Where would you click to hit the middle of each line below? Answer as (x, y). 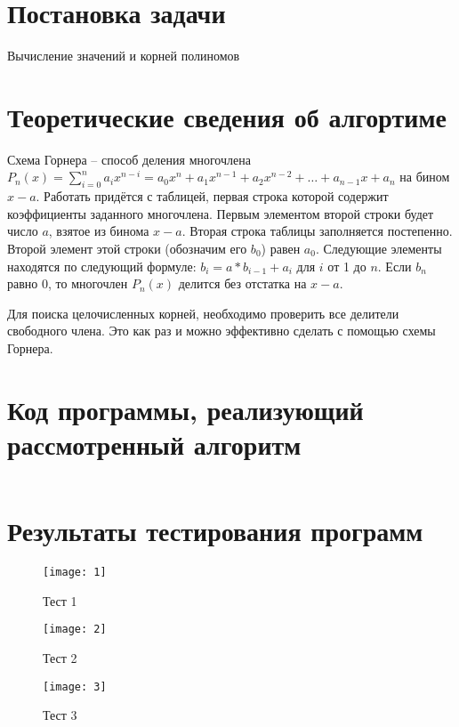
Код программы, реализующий (185, 409)
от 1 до (347, 266)
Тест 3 (60, 715)
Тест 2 (60, 657)
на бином (425, 177)
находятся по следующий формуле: (102, 266)
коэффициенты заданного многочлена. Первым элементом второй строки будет (221, 213)
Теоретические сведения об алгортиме (227, 116)
